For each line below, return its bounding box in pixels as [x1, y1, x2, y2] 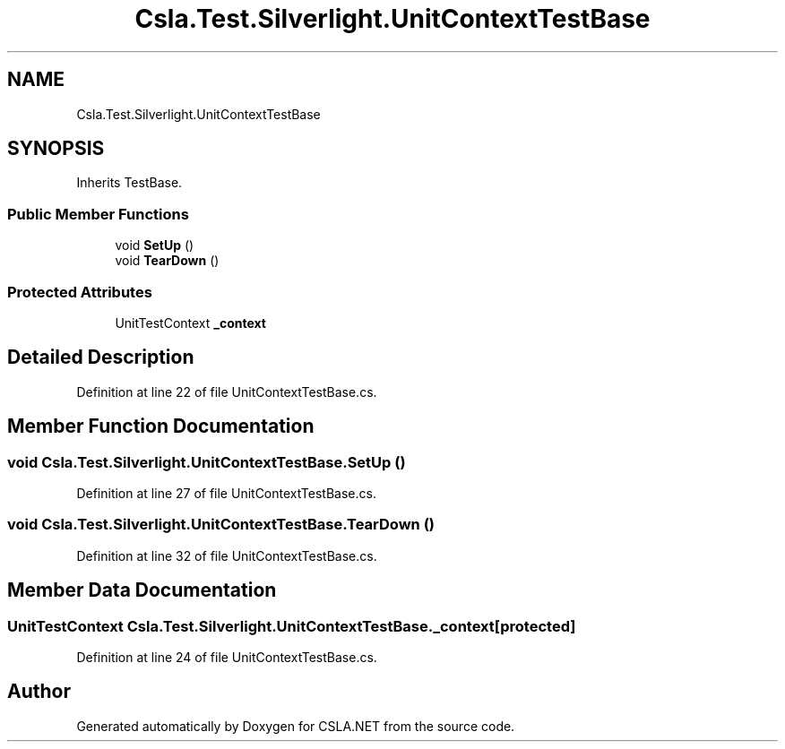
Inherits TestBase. [76, 175, 183, 191]
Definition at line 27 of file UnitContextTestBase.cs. [76, 486, 376, 501]
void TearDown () [115, 253, 220, 269]
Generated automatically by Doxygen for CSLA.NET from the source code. [76, 718, 515, 734]
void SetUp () [115, 237, 194, 254]
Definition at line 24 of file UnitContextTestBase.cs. [76, 649, 377, 665]
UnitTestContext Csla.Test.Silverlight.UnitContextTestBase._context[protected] [7, 616, 576, 635]
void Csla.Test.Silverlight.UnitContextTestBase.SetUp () [7, 452, 406, 471]
